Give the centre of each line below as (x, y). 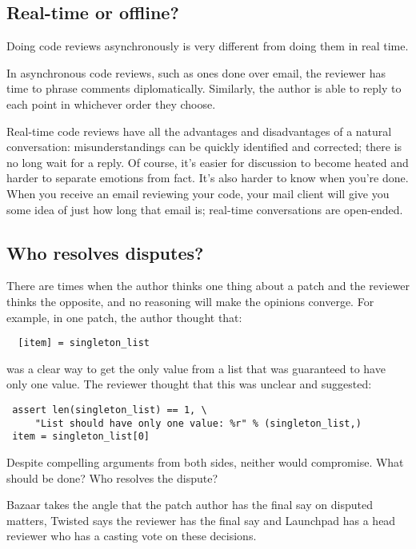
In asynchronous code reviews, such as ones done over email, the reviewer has (196, 72)
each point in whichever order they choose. (111, 103)
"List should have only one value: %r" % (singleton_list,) (198, 423)
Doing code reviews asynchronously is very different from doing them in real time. (208, 46)
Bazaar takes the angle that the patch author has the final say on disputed (190, 505)
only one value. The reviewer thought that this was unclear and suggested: (189, 384)
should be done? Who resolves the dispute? (112, 477)
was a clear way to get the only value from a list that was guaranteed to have (196, 368)
